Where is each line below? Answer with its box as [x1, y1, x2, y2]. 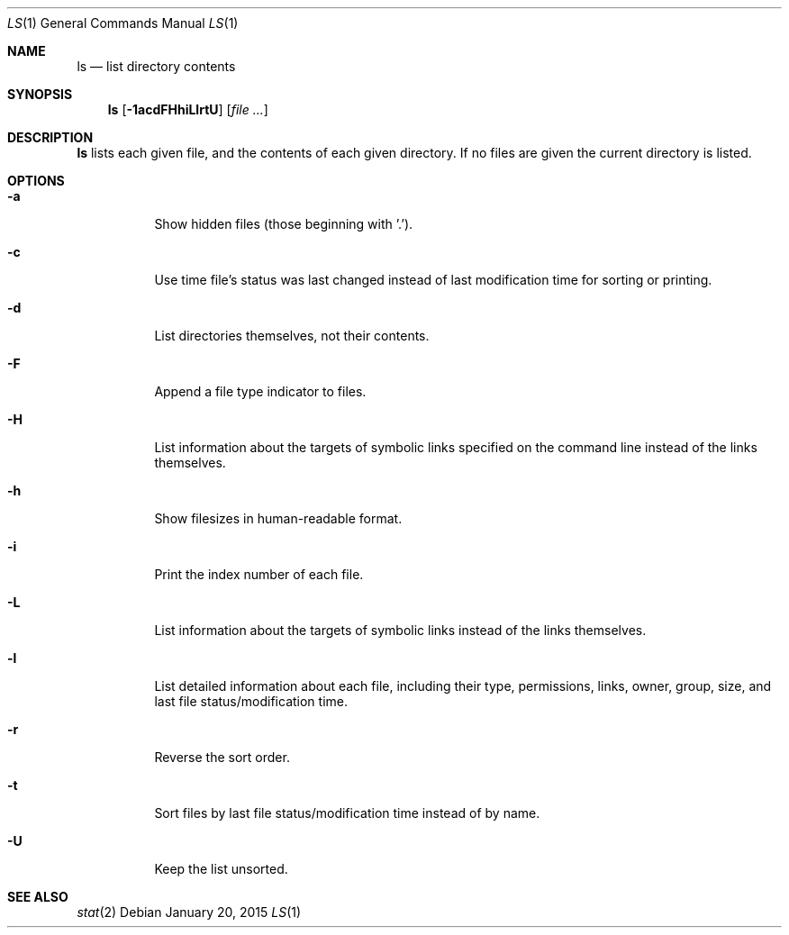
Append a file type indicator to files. [154, 384, 367, 399]
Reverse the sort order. [154, 749, 290, 765]
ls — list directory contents [77, 59, 236, 74]
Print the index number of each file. [154, 567, 364, 582]
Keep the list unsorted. [154, 861, 288, 876]
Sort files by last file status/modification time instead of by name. [154, 805, 540, 821]
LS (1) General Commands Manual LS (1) [7, 15, 239, 31]
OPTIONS [7, 173, 65, 188]
